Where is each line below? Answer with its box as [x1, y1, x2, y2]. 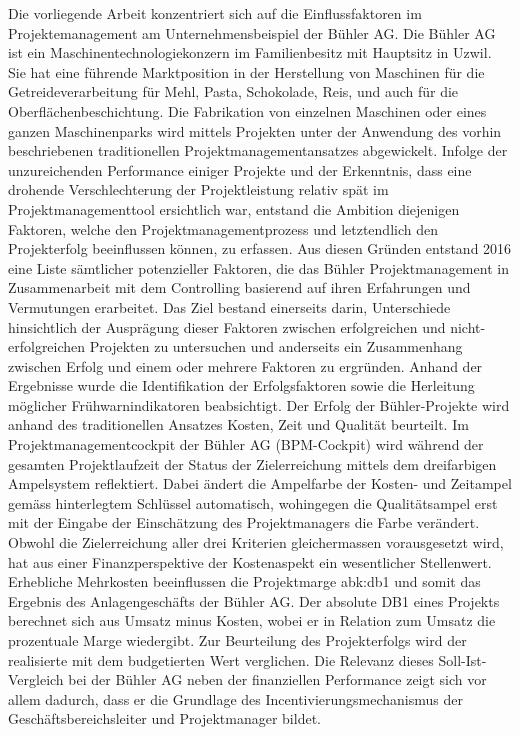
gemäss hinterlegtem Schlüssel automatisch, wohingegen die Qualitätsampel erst [8, 492, 498, 513]
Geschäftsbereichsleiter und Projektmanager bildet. [8, 708, 321, 729]
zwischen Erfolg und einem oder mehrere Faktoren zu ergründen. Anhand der [8, 355, 483, 376]
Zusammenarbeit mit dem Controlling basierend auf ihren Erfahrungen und [8, 277, 471, 298]
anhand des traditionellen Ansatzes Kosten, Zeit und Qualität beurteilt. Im [8, 414, 469, 435]
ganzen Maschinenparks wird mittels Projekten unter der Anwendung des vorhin [8, 120, 502, 141]
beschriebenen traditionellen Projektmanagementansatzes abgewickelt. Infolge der [8, 140, 508, 161]
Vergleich [8, 669, 64, 690]
